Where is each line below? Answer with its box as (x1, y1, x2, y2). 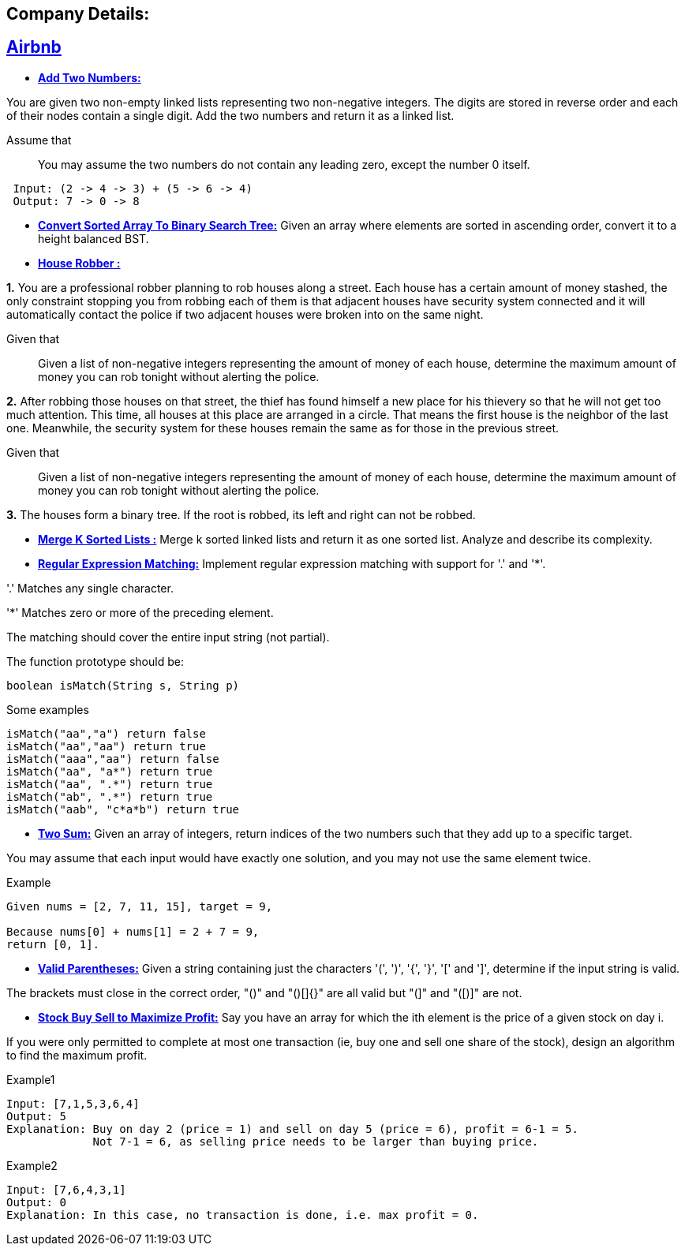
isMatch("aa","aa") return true (6, 739, 206, 753)
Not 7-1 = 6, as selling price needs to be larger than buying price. (92, 1134, 539, 1148)
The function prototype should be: (6, 654, 184, 668)
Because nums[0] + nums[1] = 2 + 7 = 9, (6, 925, 260, 938)
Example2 (6, 1158, 58, 1172)
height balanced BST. (38, 231, 149, 245)
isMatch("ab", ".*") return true (6, 790, 213, 803)
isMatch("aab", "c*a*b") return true (6, 802, 240, 816)
